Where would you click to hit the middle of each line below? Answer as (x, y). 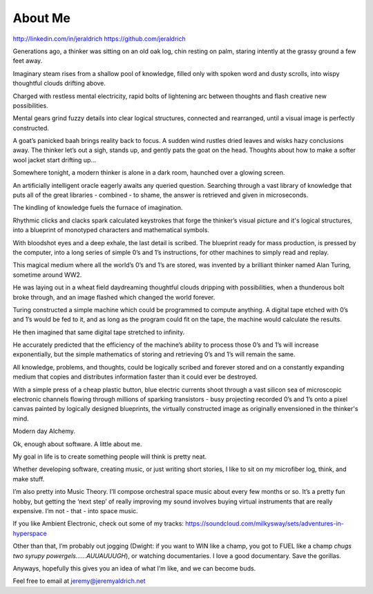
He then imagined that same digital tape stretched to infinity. (99, 332)
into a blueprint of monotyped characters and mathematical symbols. (111, 230)
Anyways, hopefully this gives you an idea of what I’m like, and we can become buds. (134, 568)
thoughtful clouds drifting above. (59, 84)
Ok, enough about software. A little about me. (77, 444)
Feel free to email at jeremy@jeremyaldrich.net (79, 581)
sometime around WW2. (47, 275)
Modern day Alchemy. (44, 431)
